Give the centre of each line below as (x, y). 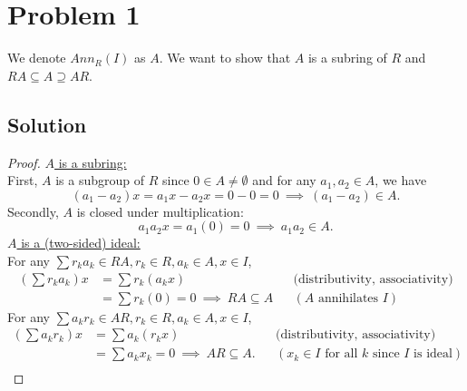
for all (341, 354)
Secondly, (33, 211)
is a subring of (347, 58)
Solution (47, 124)
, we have (401, 180)
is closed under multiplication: (160, 211)
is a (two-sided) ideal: (81, 243)
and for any (284, 180)
